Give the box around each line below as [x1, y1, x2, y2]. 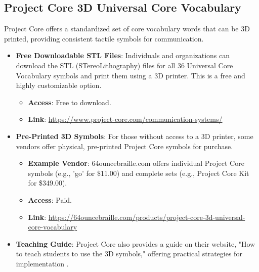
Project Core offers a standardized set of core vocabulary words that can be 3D [4, 23, 250, 34]
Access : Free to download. [28, 97, 111, 107]
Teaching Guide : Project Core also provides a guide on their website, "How [16, 238, 255, 249]
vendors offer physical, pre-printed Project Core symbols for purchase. [16, 141, 233, 151]
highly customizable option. [16, 80, 102, 90]
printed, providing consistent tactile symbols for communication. [4, 33, 204, 43]
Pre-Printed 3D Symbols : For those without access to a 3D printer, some [16, 130, 253, 141]
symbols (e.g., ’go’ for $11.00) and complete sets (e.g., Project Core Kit [28, 167, 249, 178]
